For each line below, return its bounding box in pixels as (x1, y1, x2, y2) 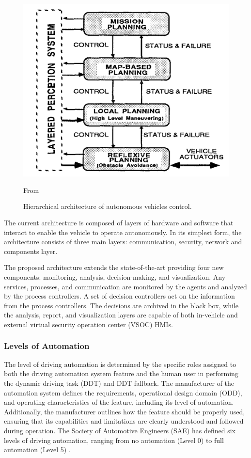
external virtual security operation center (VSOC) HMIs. (4, 319, 173, 329)
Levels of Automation (4, 340, 90, 352)
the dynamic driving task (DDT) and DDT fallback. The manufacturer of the (4, 378, 235, 388)
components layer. (4, 246, 58, 256)
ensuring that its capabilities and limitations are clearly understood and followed (4, 416, 244, 426)
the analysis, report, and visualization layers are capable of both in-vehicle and (4, 310, 238, 320)
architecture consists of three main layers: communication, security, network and (4, 237, 242, 247)
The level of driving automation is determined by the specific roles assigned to (4, 359, 236, 369)
